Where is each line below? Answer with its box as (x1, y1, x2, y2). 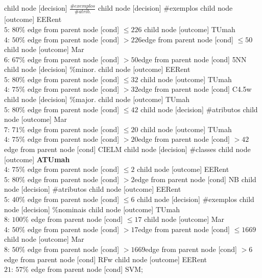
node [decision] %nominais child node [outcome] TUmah (4, 204, 180, 214)
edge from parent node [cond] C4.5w (138, 84, 252, 94)
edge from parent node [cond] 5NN (138, 54, 247, 64)
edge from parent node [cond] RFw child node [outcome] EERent (4, 254, 207, 264)
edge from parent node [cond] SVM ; (31, 264, 143, 274)
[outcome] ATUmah (4, 154, 70, 164)
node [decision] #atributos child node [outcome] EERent (4, 184, 181, 194)
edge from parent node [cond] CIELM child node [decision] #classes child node (4, 144, 251, 155)
